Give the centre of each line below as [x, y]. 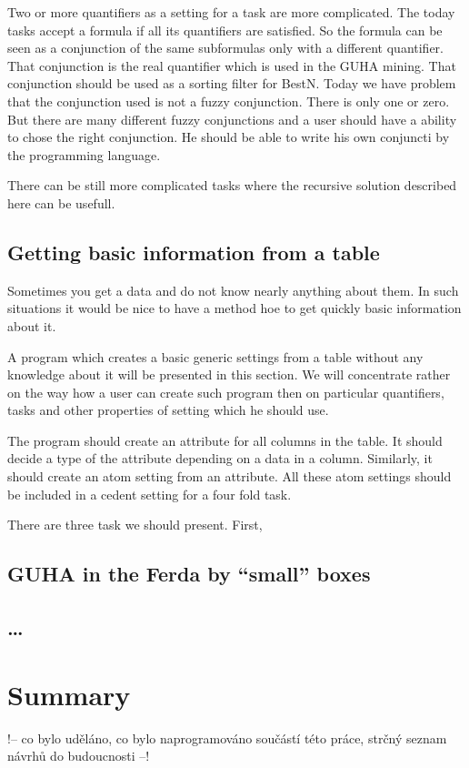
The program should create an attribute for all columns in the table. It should [225, 440]
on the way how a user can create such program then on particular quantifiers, [226, 392]
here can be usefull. [61, 202]
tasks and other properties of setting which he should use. [168, 410]
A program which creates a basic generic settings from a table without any [215, 356]
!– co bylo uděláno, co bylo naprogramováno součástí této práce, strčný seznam [227, 738]
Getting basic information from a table [194, 252]
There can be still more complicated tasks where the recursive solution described [232, 185]
